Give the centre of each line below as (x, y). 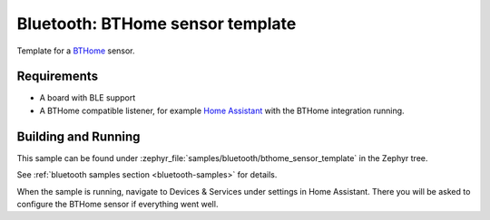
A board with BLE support (88, 98)
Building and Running (78, 136)
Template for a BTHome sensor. (76, 51)
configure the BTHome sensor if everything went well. (118, 204)
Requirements (58, 77)
